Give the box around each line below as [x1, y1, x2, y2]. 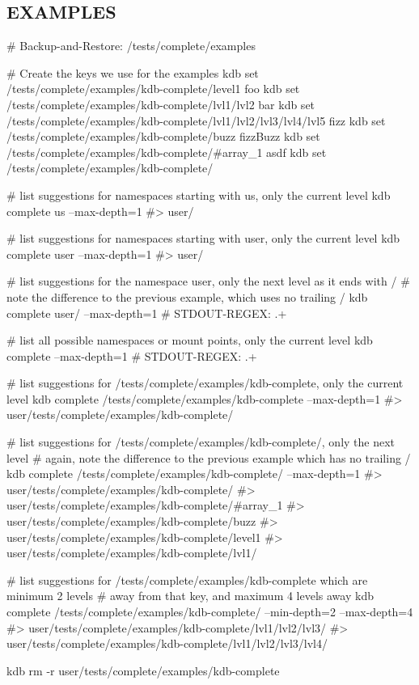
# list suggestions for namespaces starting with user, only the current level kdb [6, 230, 400, 247]
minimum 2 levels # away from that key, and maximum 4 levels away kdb [6, 587, 374, 604]
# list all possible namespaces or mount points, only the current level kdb [6, 332, 373, 349]
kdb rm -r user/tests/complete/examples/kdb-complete [6, 662, 280, 679]
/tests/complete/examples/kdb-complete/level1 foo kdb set [6, 80, 300, 97]
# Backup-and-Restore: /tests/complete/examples [6, 37, 256, 54]
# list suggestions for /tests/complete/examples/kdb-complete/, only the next [6, 433, 396, 450]
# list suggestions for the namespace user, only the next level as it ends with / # [6, 273, 410, 290]
